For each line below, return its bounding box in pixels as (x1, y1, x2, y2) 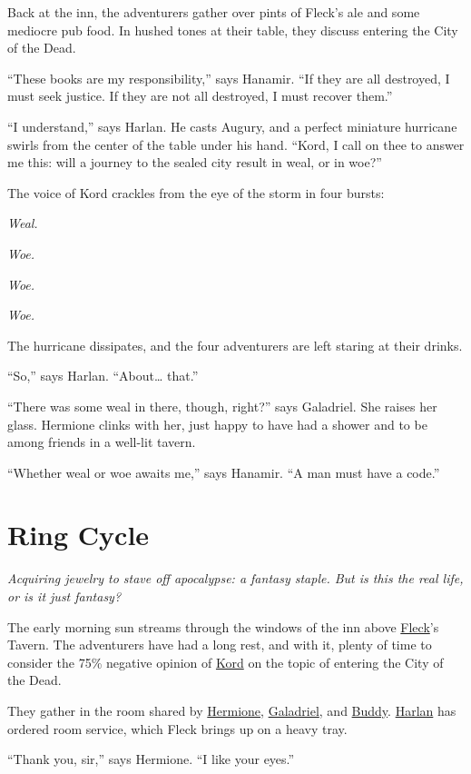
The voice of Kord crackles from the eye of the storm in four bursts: (7, 183, 385, 202)
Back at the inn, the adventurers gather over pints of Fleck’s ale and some (7, 3, 420, 21)
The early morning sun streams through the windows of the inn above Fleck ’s (7, 617, 439, 636)
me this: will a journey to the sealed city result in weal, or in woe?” (7, 153, 382, 172)
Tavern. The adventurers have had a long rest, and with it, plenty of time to (7, 635, 432, 654)
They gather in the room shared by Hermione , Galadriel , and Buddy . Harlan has (7, 700, 456, 719)
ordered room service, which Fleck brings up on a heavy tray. (7, 719, 348, 738)
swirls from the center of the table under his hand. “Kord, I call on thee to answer (7, 134, 465, 154)
